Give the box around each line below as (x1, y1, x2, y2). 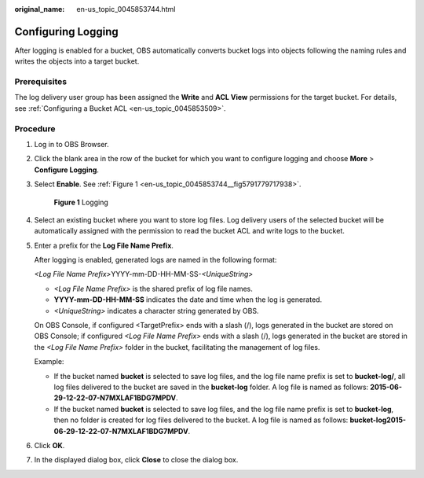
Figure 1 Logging (53, 197, 109, 207)
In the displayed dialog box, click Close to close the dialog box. (34, 455, 239, 465)
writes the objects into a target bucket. (14, 57, 140, 66)
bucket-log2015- (349, 415, 407, 425)
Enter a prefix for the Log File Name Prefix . (34, 241, 174, 250)
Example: (34, 357, 64, 366)
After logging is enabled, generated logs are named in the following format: (34, 256, 277, 265)
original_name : (14, 5, 65, 13)
